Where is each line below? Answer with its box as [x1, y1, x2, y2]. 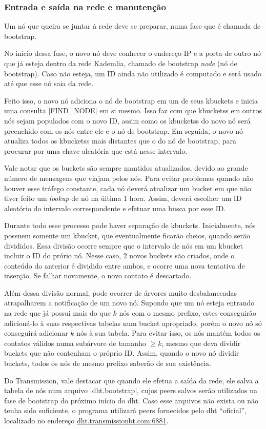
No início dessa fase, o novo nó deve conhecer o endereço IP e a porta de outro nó [4, 48, 261, 58]
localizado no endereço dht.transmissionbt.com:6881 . [4, 415, 169, 425]
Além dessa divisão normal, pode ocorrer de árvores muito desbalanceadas [4, 287, 237, 298]
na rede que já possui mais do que [4, 308, 111, 318]
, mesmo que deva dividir [161, 337, 241, 348]
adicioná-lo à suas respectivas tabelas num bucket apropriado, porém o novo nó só [4, 317, 262, 328]
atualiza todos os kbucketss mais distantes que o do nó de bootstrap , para [4, 135, 236, 146]
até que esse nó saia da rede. [4, 78, 94, 89]
